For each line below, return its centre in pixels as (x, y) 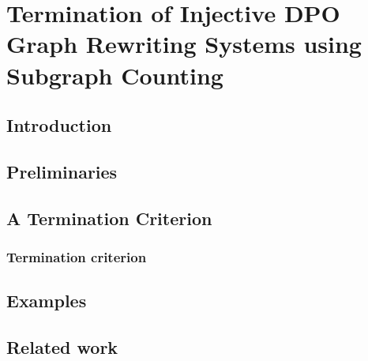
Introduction (59, 125)
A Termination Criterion (109, 218)
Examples (47, 301)
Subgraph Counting (115, 75)
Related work (62, 347)
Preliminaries (62, 171)
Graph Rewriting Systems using (184, 44)
